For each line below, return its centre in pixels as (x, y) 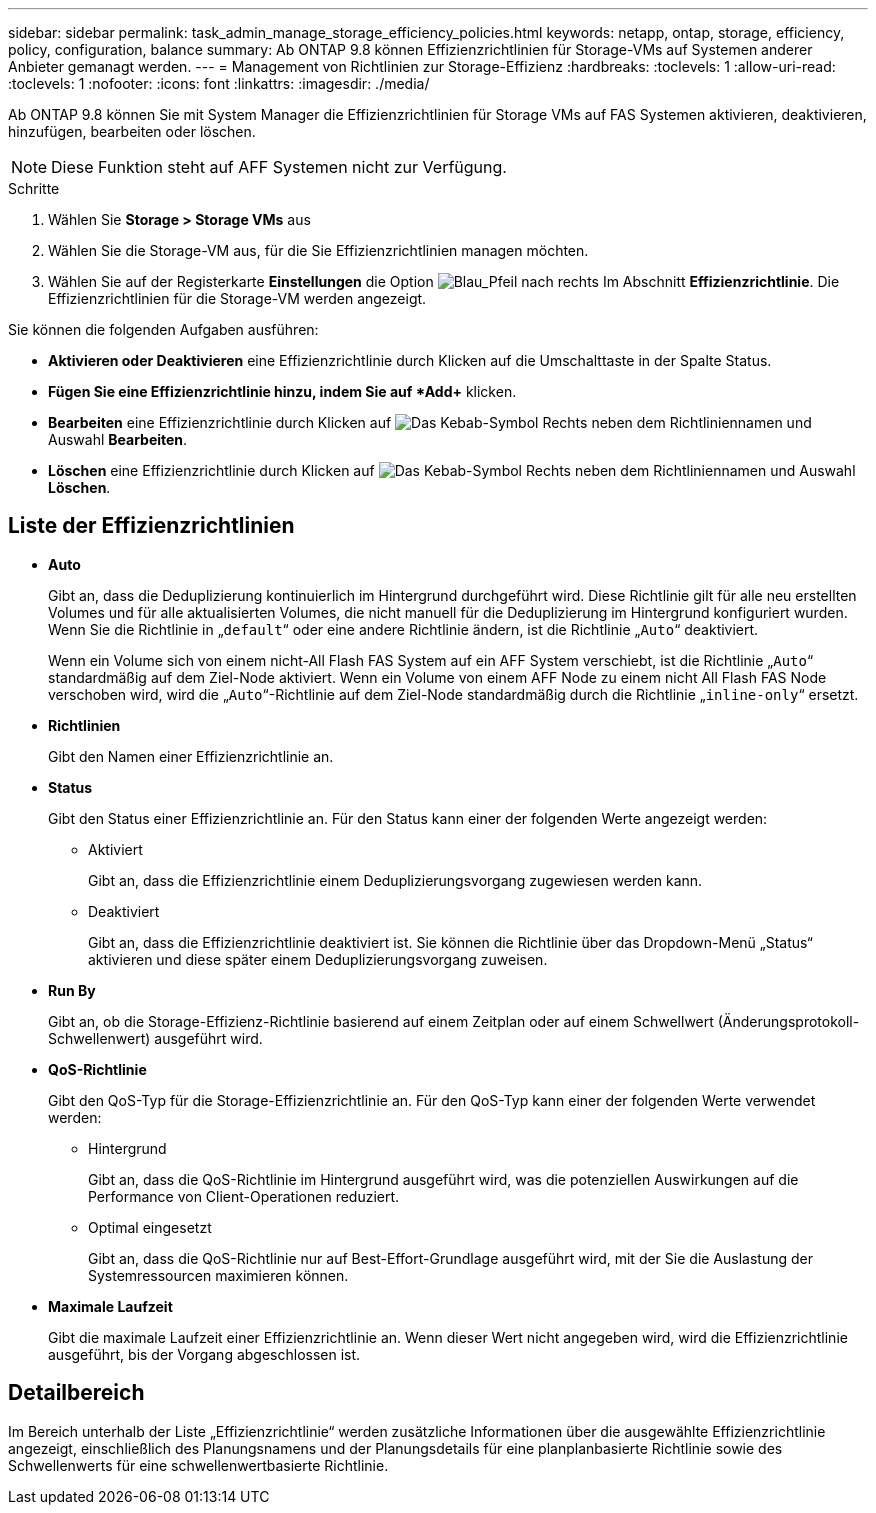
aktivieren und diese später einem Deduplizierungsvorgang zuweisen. (318, 959)
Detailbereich (76, 1393)
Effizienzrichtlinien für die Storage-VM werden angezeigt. (237, 298)
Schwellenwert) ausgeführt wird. (155, 1038)
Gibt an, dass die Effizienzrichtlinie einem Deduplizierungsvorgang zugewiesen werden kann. (395, 880)
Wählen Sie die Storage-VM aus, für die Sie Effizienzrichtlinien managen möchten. (318, 250)
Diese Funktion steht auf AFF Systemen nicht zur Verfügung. (279, 167)
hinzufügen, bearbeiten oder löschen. (132, 131)
